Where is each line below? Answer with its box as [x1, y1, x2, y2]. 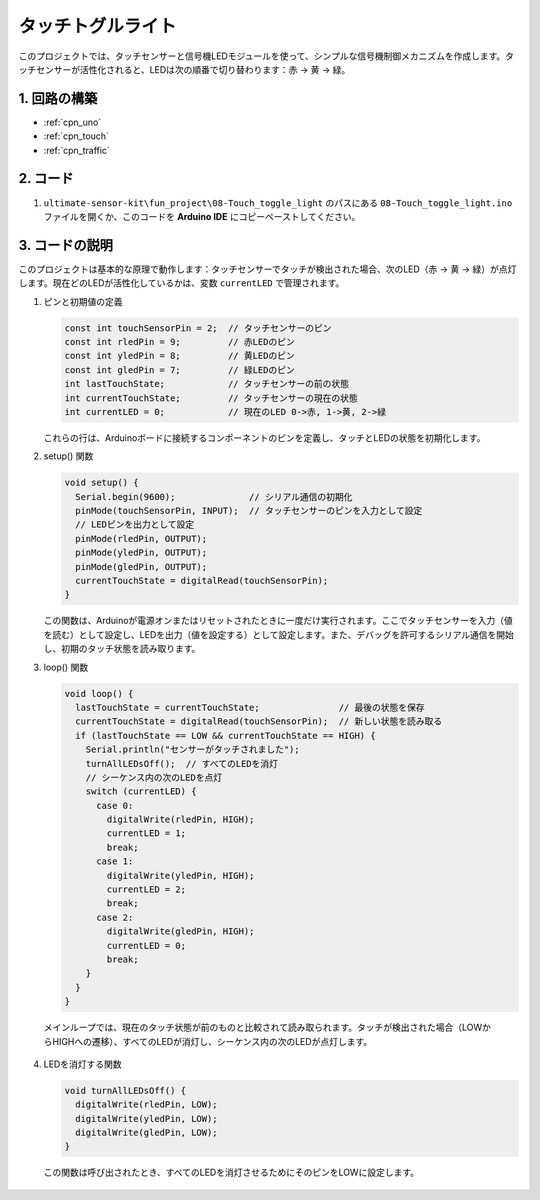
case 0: [96, 800, 134, 811]
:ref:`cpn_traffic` [43, 144, 110, 156]
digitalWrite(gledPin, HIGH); [106, 926, 255, 937]
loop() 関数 [43, 661, 89, 673]
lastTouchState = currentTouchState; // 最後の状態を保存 [75, 701, 425, 713]
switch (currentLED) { [85, 786, 197, 797]
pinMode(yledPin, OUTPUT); [75, 547, 208, 559]
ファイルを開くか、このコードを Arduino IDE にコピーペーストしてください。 [43, 210, 361, 222]
